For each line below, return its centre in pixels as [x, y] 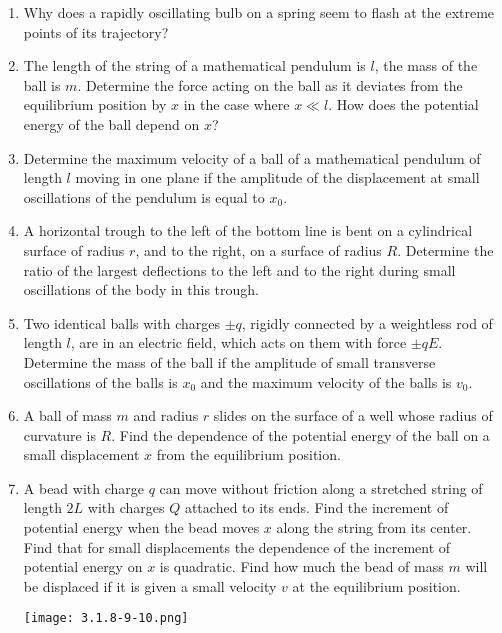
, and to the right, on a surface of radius [258, 249]
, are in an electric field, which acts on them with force [238, 342]
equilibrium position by [95, 104]
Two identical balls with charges [121, 322]
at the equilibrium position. [376, 585]
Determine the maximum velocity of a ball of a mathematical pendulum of [252, 157]
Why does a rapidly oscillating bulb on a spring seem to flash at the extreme [259, 12]
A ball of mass [67, 415]
